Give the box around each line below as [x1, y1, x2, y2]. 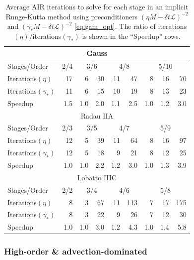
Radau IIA [80, 110, 114, 121]
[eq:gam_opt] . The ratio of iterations [74, 21, 187, 31]
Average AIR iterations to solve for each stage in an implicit [5, 1, 189, 11]
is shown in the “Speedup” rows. [82, 30, 181, 41]
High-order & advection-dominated [4, 245, 147, 258]
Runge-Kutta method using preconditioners [5, 11, 138, 21]
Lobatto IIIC [77, 172, 117, 182]
